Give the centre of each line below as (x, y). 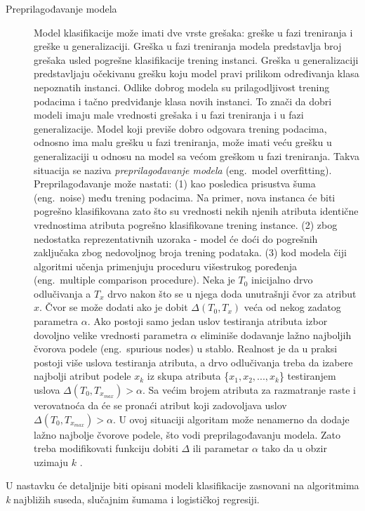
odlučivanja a (62, 293)
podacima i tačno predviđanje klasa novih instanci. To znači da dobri (183, 101)
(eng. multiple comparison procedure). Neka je (134, 280)
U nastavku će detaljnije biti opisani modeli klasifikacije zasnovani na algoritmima (182, 485)
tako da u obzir (294, 448)
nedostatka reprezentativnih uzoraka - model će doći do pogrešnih (176, 238)
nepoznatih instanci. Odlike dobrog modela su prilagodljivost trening (182, 87)
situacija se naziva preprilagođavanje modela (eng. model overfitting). (183, 170)
